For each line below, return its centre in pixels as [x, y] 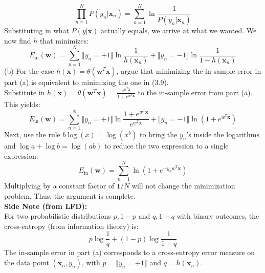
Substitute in [25, 92]
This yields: [22, 104]
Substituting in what [37, 30]
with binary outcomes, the [218, 216]
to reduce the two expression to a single [166, 146]
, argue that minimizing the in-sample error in [189, 70]
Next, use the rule [32, 134]
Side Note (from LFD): [46, 206]
